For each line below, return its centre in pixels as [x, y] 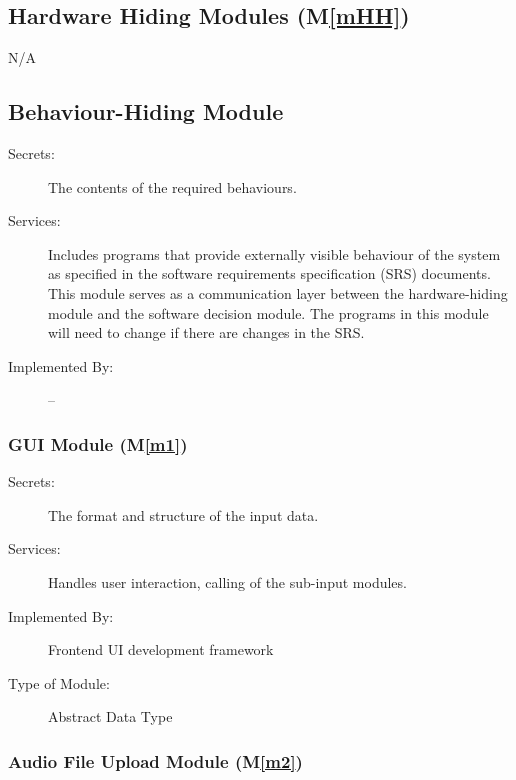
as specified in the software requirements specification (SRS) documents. [269, 273]
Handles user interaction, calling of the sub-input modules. [227, 581]
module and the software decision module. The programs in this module [268, 312]
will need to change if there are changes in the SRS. [206, 332]
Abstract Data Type [110, 716]
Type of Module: [59, 682]
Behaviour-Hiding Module [146, 111]
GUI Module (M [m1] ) [98, 443]
